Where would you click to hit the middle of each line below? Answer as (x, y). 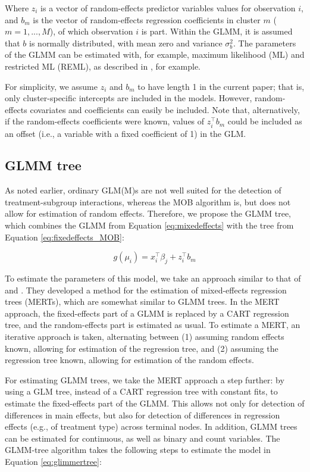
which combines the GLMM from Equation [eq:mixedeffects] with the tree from (149, 225)
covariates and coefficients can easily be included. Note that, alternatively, (165, 109)
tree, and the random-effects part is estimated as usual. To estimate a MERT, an (153, 325)
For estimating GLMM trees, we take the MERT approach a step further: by (145, 379)
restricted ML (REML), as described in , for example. (103, 66)
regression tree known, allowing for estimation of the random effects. (129, 360)
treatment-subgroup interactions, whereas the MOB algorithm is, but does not (148, 201)
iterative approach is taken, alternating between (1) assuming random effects (145, 337)
